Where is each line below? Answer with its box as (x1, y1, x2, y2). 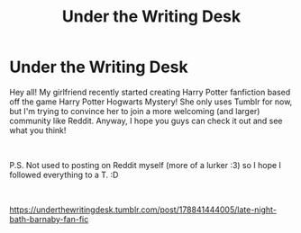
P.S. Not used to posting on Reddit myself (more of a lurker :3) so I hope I (9, 159, 282, 170)
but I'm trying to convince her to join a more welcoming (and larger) (9, 105, 260, 116)
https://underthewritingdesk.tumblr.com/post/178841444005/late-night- (9, 204, 278, 215)
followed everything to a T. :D (9, 169, 119, 180)
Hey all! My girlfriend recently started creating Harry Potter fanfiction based (9, 86, 291, 97)
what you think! (9, 124, 67, 136)
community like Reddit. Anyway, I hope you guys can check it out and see (9, 115, 283, 126)
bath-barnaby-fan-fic (9, 213, 89, 224)
